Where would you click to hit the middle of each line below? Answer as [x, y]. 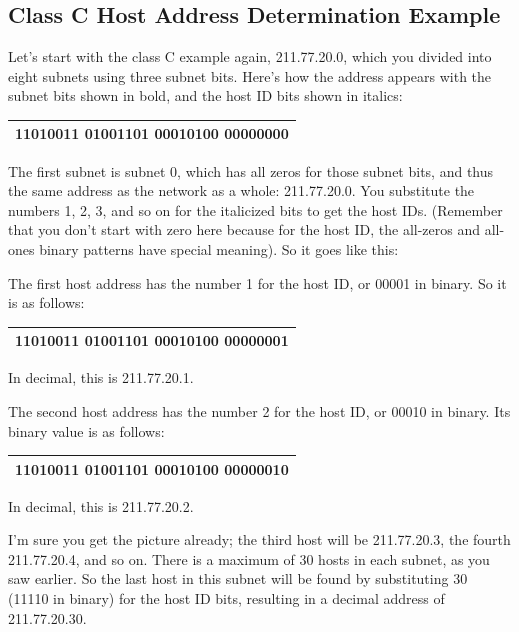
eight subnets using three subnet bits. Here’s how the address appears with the [250, 75]
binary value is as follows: [86, 430]
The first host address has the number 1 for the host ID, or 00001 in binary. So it [257, 282]
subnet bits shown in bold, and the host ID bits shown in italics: [205, 95]
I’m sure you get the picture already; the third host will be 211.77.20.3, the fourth [259, 539]
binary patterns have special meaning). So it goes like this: [219, 248]
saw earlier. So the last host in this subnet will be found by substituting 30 [238, 578]
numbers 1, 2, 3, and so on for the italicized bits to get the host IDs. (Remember [255, 209]
